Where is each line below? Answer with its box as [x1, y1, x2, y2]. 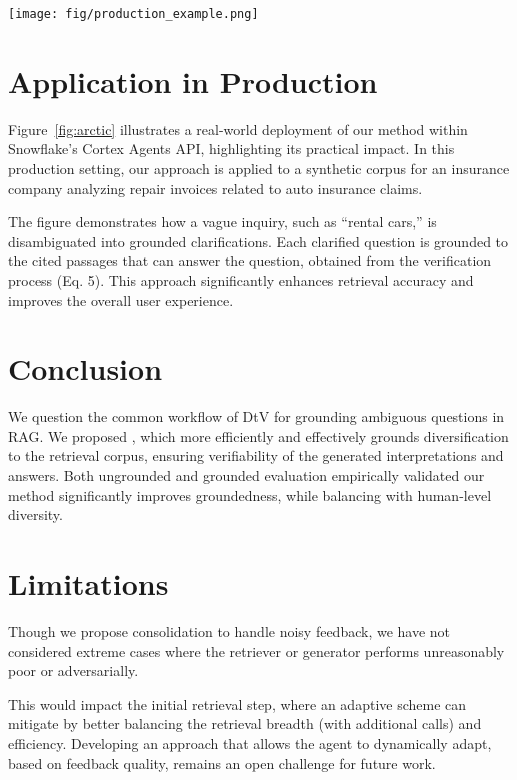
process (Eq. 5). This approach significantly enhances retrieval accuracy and [8, 269, 474, 290]
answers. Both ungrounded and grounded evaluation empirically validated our [8, 465, 485, 486]
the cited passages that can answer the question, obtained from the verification [8, 250, 492, 271]
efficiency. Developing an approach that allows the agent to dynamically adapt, [8, 732, 492, 753]
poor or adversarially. [8, 660, 139, 681]
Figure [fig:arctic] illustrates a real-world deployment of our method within [8, 118, 468, 139]
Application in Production [8, 60, 378, 101]
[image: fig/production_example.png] [8, 7, 259, 21]
